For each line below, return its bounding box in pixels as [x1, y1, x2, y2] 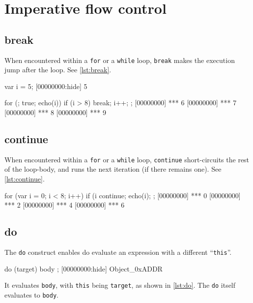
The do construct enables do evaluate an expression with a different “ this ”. [4, 247, 232, 257]
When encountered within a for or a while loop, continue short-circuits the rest [4, 154, 250, 164]
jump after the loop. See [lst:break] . [4, 64, 112, 75]
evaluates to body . [4, 289, 58, 300]
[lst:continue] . [4, 174, 45, 184]
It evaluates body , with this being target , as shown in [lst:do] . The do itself [4, 280, 236, 290]
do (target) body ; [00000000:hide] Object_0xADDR [4, 263, 163, 273]
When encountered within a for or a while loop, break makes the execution [4, 55, 235, 65]
